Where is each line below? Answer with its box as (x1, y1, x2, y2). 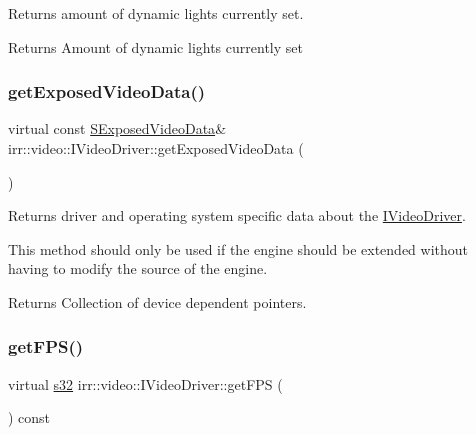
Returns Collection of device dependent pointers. (8, 291, 307, 312)
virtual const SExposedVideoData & (8, 118, 227, 139)
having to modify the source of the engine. (8, 258, 268, 279)
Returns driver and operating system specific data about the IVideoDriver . (8, 205, 466, 226)
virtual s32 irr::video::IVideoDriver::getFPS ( (8, 373, 283, 394)
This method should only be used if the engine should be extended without (8, 238, 469, 259)
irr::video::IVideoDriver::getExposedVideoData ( (8, 138, 304, 158)
